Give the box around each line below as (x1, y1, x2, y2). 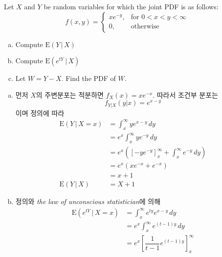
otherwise (131, 23, 159, 30)
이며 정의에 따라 (15, 107, 65, 118)
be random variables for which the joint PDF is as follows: (44, 1, 219, 11)
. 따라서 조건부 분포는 (153, 89, 218, 100)
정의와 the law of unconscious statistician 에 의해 (15, 196, 161, 206)
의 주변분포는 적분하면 (36, 89, 104, 100)
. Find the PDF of (61, 73, 116, 83)
